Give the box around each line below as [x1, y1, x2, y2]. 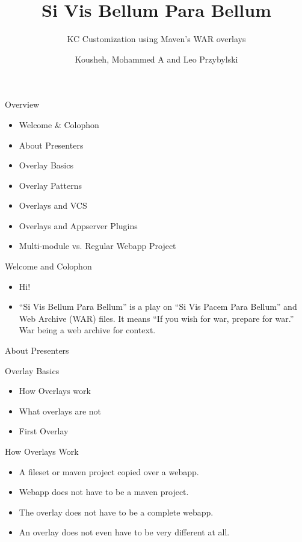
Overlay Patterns [19, 179, 82, 191]
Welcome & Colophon [19, 118, 99, 131]
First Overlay [19, 425, 69, 437]
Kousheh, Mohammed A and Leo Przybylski [75, 52, 238, 65]
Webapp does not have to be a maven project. [19, 485, 189, 498]
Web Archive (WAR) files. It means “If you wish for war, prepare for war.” [19, 312, 294, 324]
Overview [5, 98, 40, 111]
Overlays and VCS [19, 199, 87, 212]
